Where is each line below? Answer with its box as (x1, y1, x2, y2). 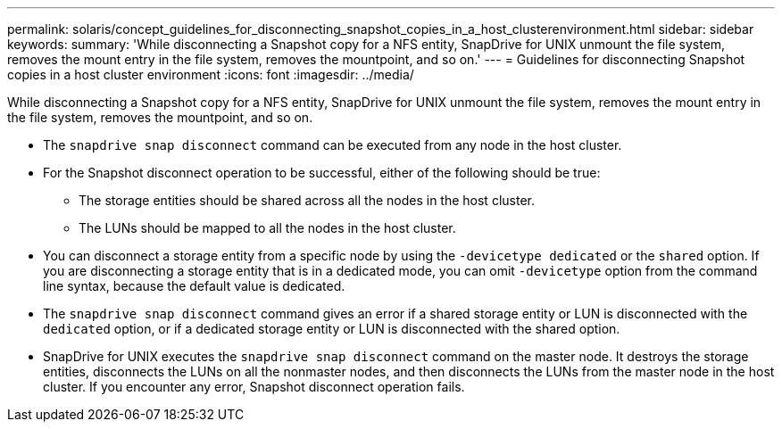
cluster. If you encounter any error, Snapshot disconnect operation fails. (43, 379, 465, 394)
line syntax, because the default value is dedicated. (43, 278, 345, 293)
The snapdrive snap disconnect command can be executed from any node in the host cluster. (43, 137, 622, 153)
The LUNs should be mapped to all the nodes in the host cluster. (79, 220, 456, 235)
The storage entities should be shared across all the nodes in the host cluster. (79, 193, 535, 208)
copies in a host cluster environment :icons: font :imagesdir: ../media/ (7, 67, 414, 82)
